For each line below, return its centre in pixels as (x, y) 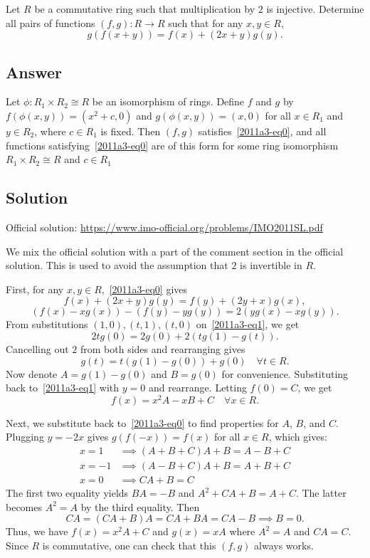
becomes (24, 506)
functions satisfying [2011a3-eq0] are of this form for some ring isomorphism (172, 145)
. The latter (321, 493)
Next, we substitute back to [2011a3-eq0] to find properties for (142, 422)
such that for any (206, 22)
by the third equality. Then (140, 506)
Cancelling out (37, 348)
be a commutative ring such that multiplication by (145, 9)
